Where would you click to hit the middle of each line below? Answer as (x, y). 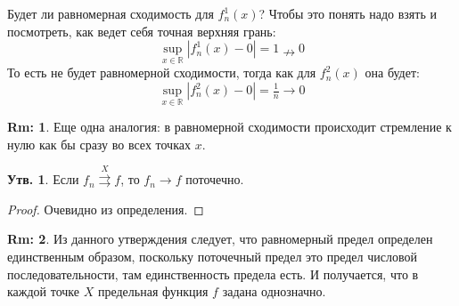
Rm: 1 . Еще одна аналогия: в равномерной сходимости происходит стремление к (229, 127)
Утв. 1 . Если (43, 179)
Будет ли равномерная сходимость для (111, 13)
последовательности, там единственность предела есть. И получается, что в (213, 274)
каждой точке (44, 291)
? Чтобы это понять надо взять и (348, 13)
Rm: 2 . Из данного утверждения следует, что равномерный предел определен (220, 239)
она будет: (392, 72)
